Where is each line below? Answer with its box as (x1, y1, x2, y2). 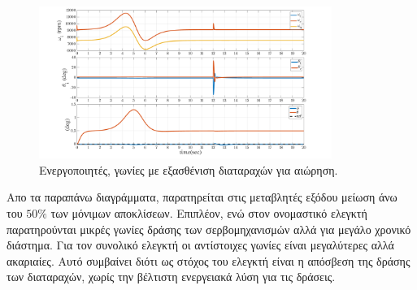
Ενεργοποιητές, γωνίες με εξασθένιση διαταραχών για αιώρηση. (39, 161, 338, 178)
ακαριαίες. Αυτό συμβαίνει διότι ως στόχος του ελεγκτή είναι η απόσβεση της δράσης (7, 252, 410, 269)
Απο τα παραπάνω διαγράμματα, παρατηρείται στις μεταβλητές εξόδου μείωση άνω (7, 188, 397, 206)
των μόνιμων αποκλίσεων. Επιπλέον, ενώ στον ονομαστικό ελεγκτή (50, 205, 367, 221)
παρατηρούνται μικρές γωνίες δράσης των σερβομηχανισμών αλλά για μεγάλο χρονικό (7, 220, 411, 237)
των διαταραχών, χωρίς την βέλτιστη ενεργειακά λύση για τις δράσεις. (7, 268, 336, 285)
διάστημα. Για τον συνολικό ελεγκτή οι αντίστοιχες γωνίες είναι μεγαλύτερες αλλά (7, 236, 394, 253)
